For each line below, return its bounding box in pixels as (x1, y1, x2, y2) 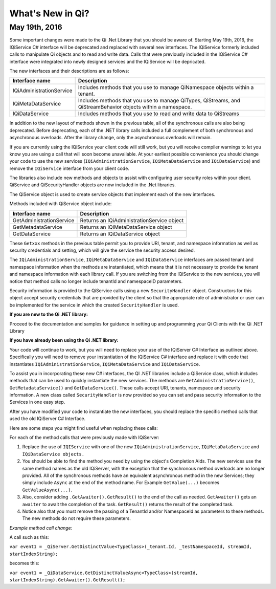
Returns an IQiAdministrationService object (80, 216, 184, 224)
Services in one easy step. (9, 399, 65, 405)
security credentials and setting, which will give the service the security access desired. (9, 247, 195, 253)
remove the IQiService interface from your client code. (9, 165, 130, 171)
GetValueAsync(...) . (22, 487, 73, 493)
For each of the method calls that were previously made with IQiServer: (9, 434, 159, 441)
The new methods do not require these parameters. (22, 515, 131, 521)
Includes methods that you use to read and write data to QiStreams (78, 110, 240, 117)
